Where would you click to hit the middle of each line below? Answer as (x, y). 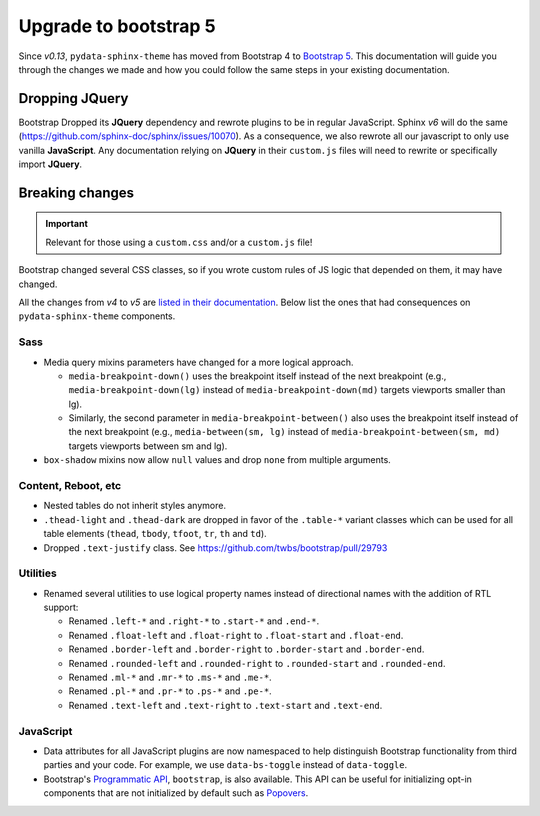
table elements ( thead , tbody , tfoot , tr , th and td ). (155, 534)
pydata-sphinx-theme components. (97, 316)
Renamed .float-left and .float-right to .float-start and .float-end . (236, 635)
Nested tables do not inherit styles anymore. (135, 506)
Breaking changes (76, 192)
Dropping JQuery (73, 98)
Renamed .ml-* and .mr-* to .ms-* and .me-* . (170, 677)
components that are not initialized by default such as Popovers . (176, 793)
